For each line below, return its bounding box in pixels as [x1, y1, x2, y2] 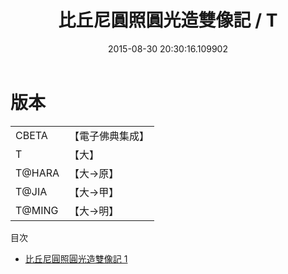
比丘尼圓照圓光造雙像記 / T [58, 9, 278, 32]
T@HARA [15, 166, 60, 180]
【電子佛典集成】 [69, 129, 150, 143]
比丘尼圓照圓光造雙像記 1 [24, 252, 128, 265]
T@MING [15, 203, 59, 217]
